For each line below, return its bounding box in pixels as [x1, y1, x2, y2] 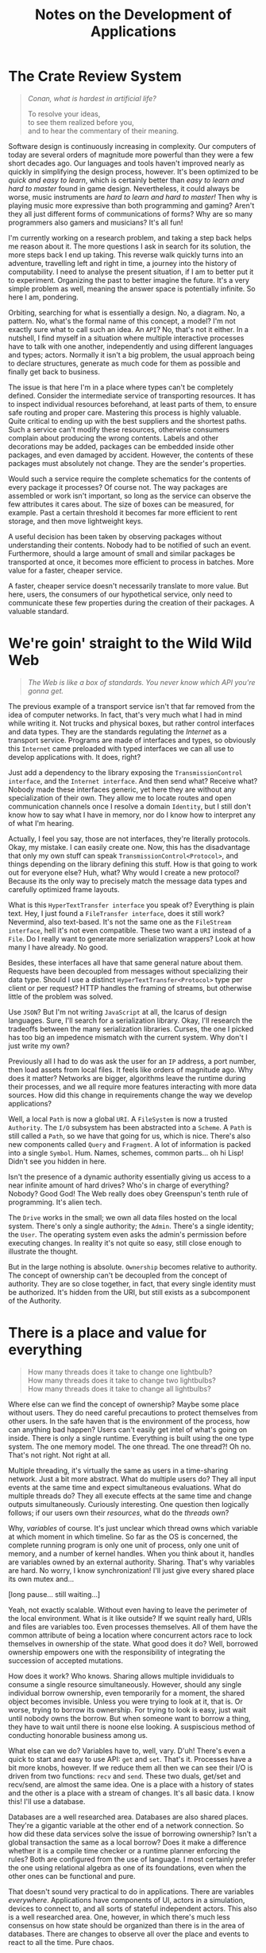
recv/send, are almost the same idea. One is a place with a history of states [8, 1779, 254, 1789]
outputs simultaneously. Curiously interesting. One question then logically [8, 1499, 249, 1509]
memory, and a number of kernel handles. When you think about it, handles [8, 1548, 255, 1558]
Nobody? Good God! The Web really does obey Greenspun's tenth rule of [8, 1188, 249, 1198]
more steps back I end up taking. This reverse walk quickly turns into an [8, 249, 244, 260]
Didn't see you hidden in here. [8, 1157, 107, 1166]
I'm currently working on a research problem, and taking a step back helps [8, 233, 253, 242]
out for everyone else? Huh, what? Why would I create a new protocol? [8, 867, 240, 877]
